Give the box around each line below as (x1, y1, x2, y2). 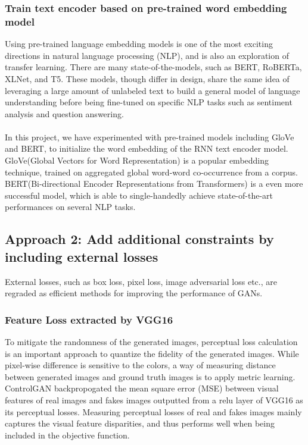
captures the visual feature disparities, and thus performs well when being (5, 417, 275, 430)
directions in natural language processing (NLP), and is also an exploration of (5, 49, 289, 61)
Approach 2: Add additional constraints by (5, 230, 274, 248)
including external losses (5, 247, 158, 265)
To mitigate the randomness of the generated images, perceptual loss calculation (5, 336, 298, 348)
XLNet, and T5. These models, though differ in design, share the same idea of (5, 72, 290, 84)
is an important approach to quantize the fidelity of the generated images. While (5, 347, 299, 359)
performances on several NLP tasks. (5, 200, 136, 213)
